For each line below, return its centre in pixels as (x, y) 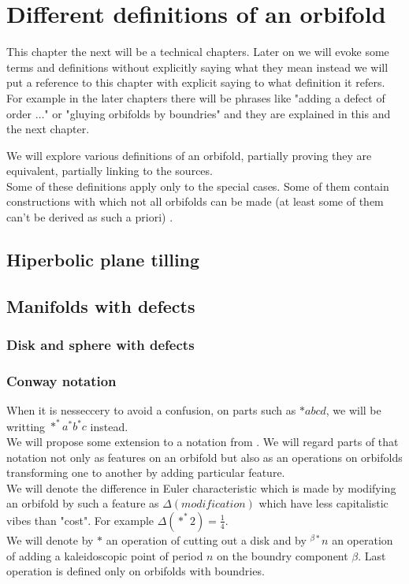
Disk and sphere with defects (100, 345)
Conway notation (61, 380)
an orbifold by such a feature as (83, 503)
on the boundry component (283, 555)
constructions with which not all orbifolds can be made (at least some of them (195, 201)
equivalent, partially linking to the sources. (110, 171)
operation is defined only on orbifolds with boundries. (136, 571)
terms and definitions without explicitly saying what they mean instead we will (197, 67)
